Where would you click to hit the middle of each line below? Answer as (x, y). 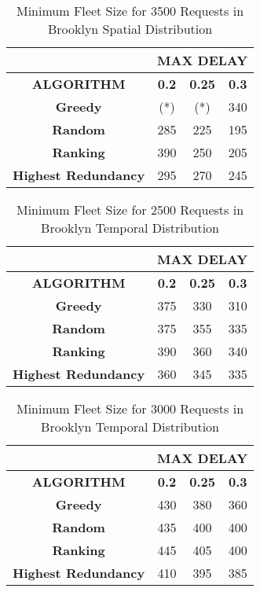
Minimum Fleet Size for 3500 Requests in (130, 11)
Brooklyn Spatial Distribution (130, 29)
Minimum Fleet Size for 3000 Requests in (130, 408)
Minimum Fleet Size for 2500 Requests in (130, 210)
